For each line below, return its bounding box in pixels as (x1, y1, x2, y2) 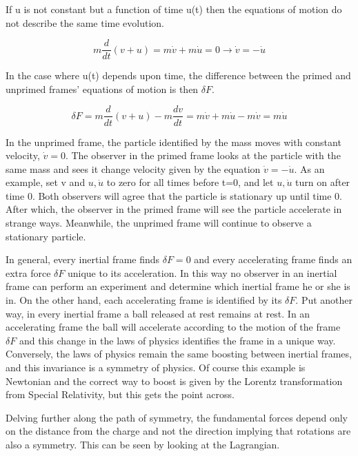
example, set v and (6, 175, 86, 189)
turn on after (295, 175, 350, 189)
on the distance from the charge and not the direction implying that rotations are (6, 424, 351, 438)
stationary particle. (6, 229, 86, 243)
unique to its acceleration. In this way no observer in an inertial (67, 265, 337, 280)
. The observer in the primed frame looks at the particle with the (65, 148, 341, 163)
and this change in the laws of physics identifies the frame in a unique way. (19, 333, 336, 347)
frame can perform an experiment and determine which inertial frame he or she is (6, 279, 350, 293)
